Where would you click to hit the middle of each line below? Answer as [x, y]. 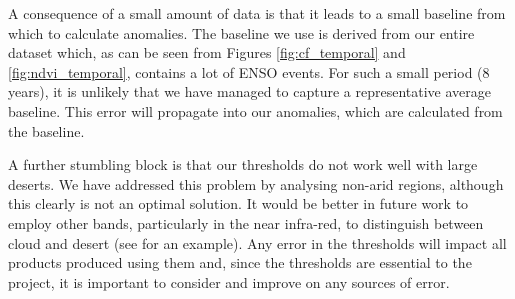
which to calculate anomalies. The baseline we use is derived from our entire [241, 32]
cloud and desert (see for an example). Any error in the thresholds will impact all [257, 242]
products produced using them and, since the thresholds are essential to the [240, 262]
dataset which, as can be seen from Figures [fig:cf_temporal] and [207, 52]
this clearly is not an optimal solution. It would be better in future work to [238, 203]
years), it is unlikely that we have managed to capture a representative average [249, 91]
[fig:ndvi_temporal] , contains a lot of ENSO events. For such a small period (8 [249, 71]
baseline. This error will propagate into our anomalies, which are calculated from [255, 110]
